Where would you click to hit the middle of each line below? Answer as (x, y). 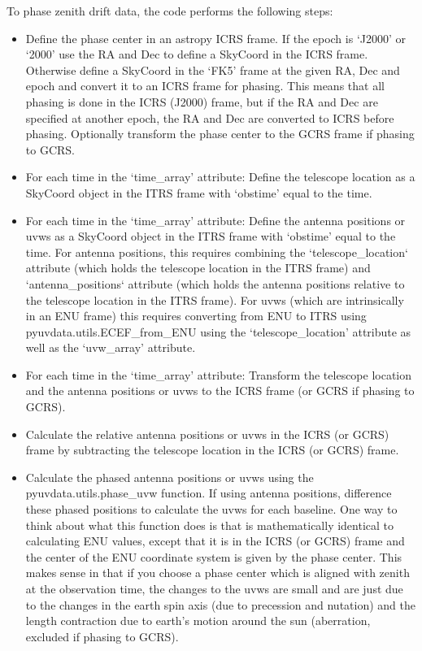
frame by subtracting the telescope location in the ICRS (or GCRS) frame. (212, 450)
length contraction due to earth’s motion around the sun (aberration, (198, 621)
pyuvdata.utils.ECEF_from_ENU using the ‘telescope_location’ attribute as (218, 331)
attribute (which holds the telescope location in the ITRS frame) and (198, 268)
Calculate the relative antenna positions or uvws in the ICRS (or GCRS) (207, 434)
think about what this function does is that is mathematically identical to (210, 525)
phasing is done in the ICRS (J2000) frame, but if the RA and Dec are (202, 101)
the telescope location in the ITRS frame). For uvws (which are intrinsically (215, 299)
